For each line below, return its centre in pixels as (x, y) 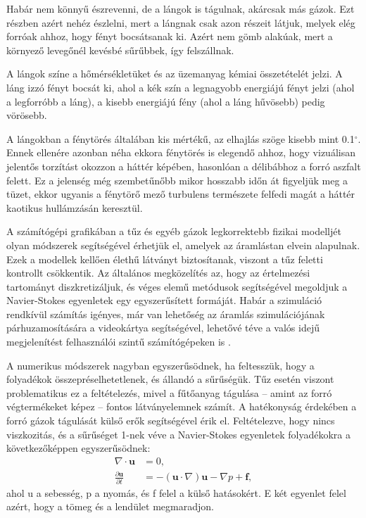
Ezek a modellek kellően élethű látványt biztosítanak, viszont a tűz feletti (165, 259)
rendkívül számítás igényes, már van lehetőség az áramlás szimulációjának (166, 314)
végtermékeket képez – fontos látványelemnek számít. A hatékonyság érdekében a (182, 406)
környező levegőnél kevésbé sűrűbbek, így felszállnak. (120, 50)
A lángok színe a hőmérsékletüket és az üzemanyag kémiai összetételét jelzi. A (175, 74)
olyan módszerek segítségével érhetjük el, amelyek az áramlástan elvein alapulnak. (183, 245)
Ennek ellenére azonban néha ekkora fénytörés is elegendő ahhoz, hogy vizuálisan (181, 152)
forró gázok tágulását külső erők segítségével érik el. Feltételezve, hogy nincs (171, 421)
